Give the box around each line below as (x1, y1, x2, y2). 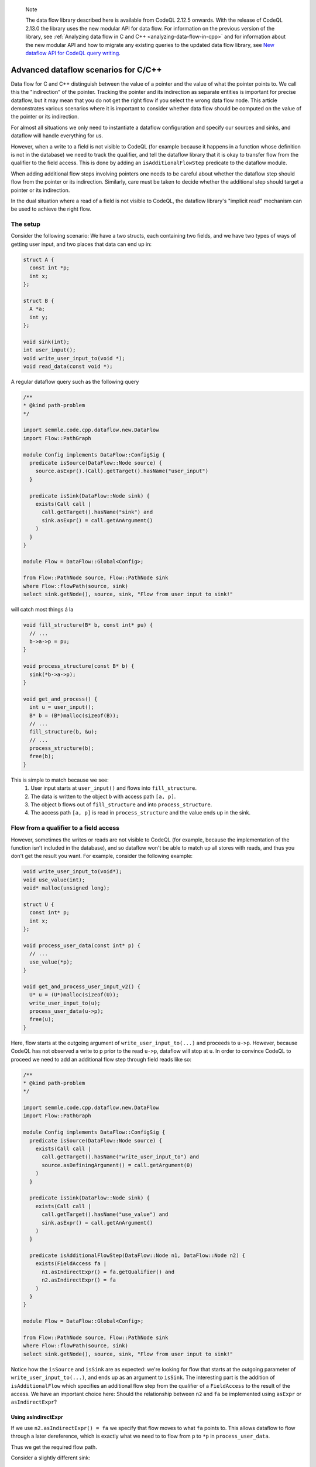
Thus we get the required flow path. (11, 1444, 98, 1451)
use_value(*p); (29, 958, 73, 965)
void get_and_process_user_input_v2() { (23, 983, 140, 990)
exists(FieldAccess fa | (35, 1260, 107, 1267)
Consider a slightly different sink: (11, 1454, 91, 1461)
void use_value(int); (23, 876, 85, 883)
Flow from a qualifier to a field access (11, 824, 120, 832)
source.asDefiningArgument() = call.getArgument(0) (42, 1162, 193, 1168)
